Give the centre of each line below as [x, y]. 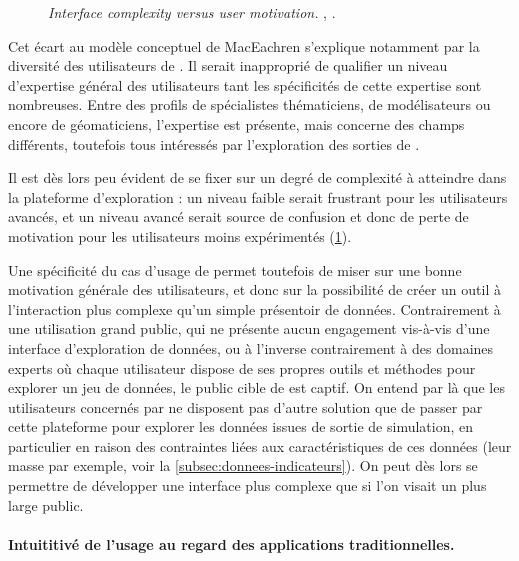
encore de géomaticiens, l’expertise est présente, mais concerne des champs [236, 123]
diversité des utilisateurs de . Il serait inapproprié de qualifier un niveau [228, 65]
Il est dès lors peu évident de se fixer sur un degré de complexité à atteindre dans [257, 177]
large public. [46, 504]
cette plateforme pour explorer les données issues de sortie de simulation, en [241, 426]
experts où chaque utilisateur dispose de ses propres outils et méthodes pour [242, 367]
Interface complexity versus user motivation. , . [192, 12]
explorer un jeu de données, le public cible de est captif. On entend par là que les [256, 387]
